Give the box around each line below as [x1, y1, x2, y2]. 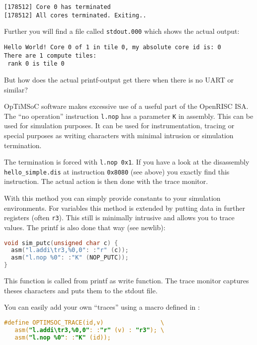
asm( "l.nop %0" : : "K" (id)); [14, 334, 111, 341]
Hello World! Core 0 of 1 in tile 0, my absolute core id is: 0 [4, 43, 221, 51]
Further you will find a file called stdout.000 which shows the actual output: [4, 26, 240, 36]
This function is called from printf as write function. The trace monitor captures [4, 275, 249, 285]
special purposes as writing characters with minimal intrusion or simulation [4, 130, 234, 140]
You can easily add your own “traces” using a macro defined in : [4, 302, 200, 312]
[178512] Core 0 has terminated [4, 3, 111, 10]
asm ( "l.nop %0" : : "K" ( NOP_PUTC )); [11, 254, 129, 261]
